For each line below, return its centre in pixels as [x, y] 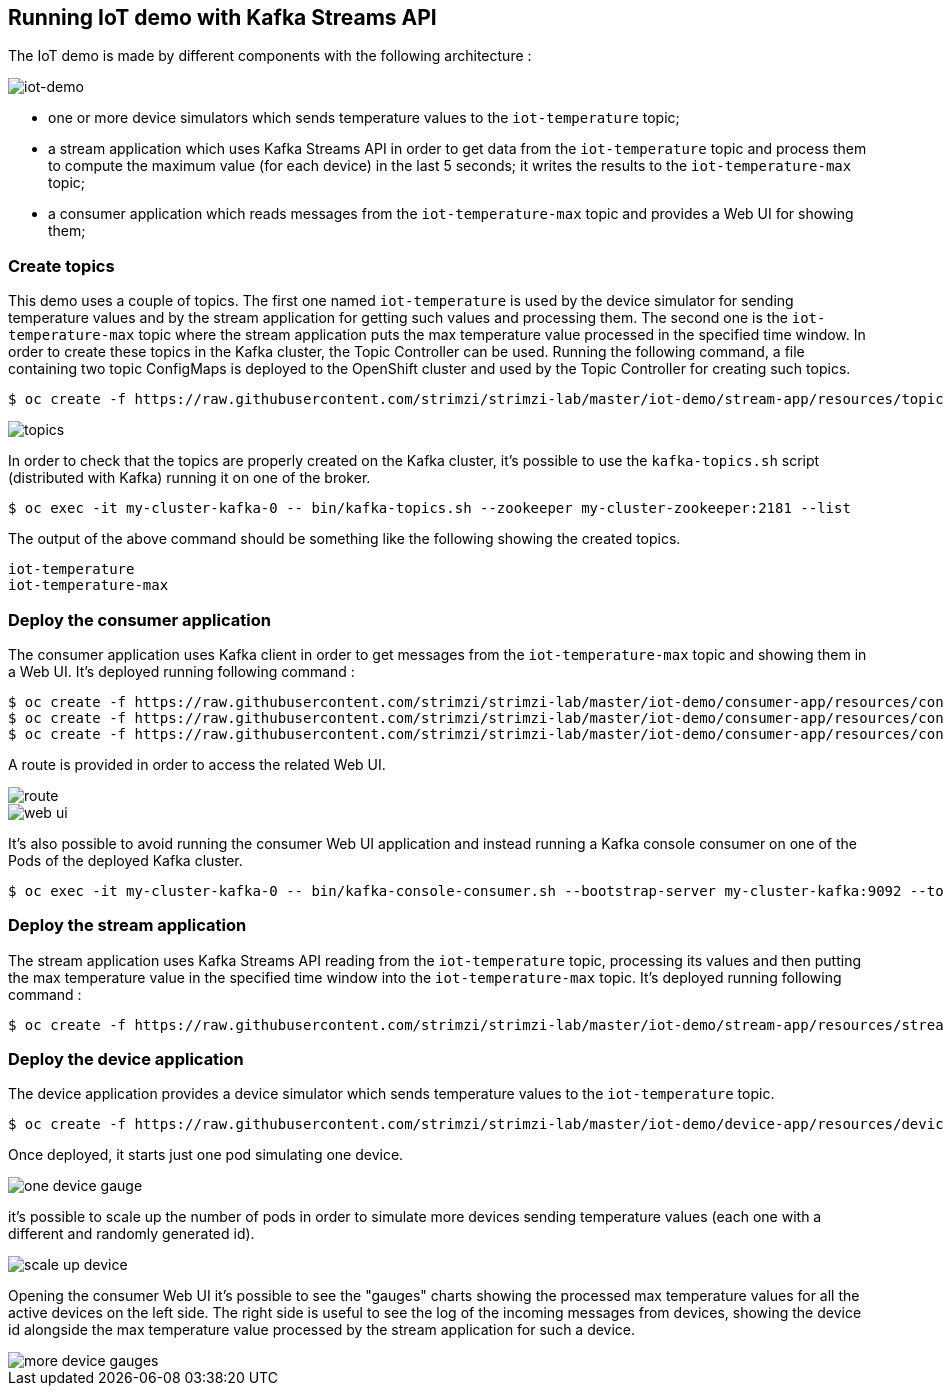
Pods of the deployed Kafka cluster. [125, 860]
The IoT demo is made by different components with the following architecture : [270, 56]
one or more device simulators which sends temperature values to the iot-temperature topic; [364, 118]
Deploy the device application [126, 1059]
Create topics [61, 265]
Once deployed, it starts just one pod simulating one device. [206, 1155]
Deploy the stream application [127, 925]
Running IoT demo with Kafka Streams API [222, 17]
